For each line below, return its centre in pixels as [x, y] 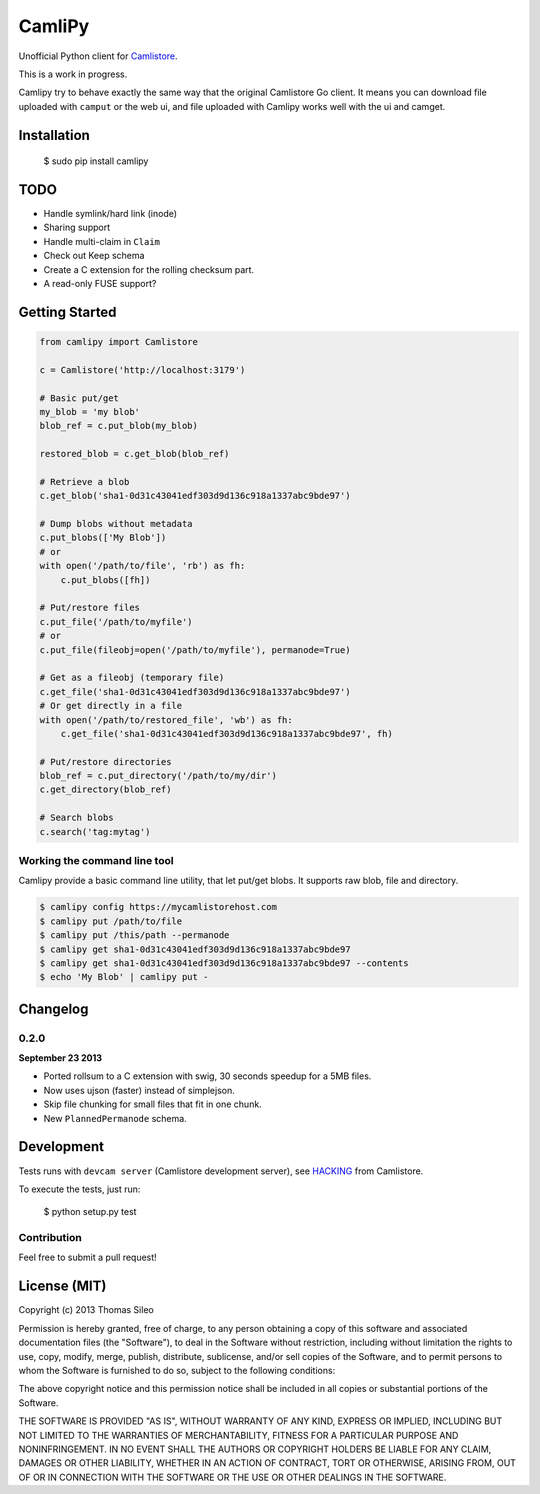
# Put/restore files [89, 608]
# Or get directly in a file [111, 706]
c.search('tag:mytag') [95, 831]
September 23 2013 [60, 1058]
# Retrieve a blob [84, 481]
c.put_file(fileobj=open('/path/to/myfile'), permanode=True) [195, 649]
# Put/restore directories [105, 761]
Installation [54, 135]
